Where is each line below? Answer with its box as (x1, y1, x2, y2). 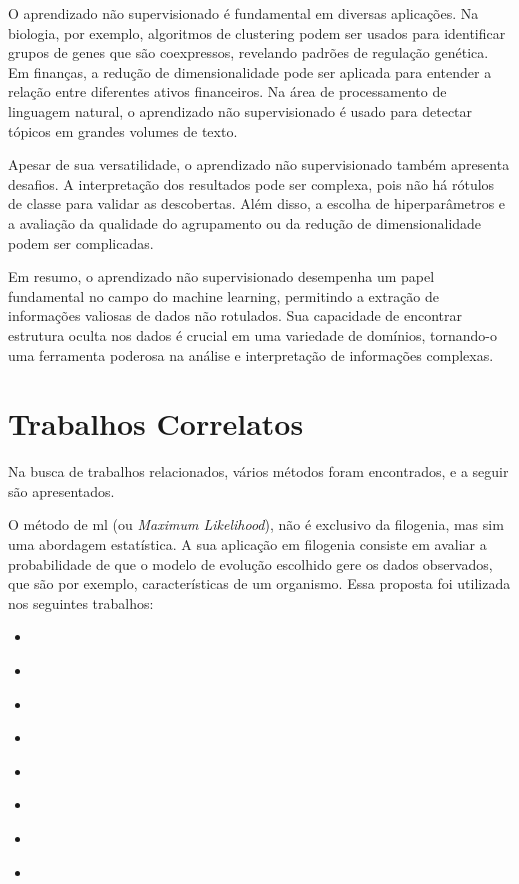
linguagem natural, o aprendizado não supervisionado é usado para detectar (8, 100, 473, 121)
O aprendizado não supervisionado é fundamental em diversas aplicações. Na (8, 3, 479, 23)
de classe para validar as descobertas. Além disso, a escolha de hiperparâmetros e (8, 193, 506, 214)
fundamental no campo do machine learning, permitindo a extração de (8, 285, 440, 306)
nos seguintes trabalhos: (8, 592, 154, 613)
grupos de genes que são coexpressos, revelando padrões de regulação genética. (8, 42, 489, 63)
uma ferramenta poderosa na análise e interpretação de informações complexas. (8, 344, 494, 365)
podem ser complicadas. (8, 232, 154, 253)
